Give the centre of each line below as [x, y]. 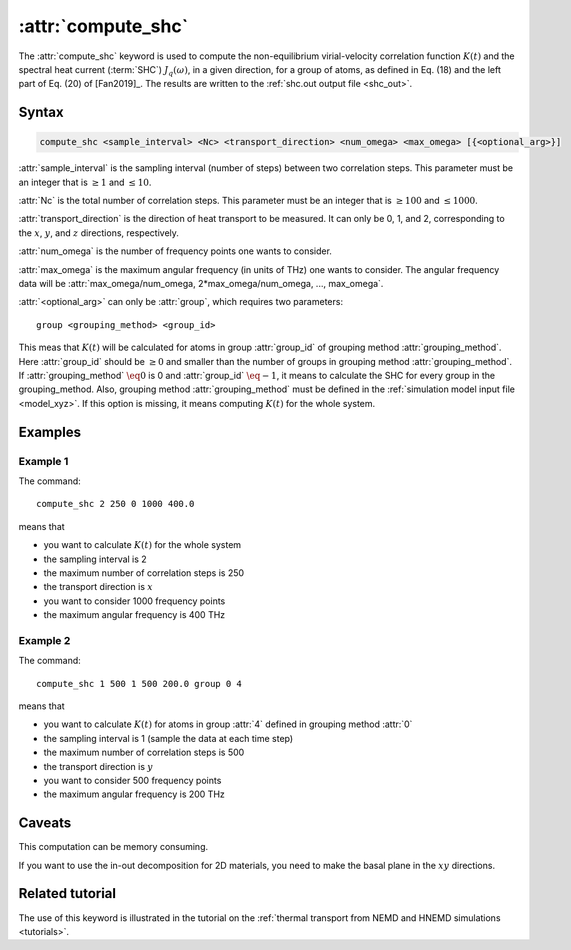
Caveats [45, 823]
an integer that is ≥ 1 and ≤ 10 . [85, 182]
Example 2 [44, 640]
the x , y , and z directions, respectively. [99, 232]
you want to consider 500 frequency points [132, 780]
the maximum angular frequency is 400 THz [134, 615]
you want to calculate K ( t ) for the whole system [142, 545]
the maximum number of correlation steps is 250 [144, 572]
